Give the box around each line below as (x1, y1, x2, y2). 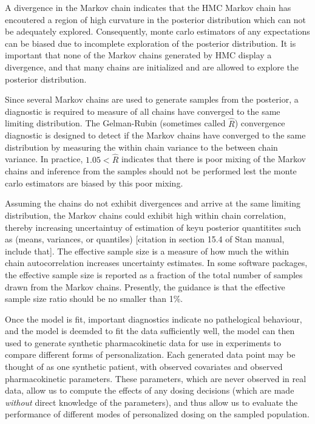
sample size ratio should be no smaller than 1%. (5, 292, 183, 305)
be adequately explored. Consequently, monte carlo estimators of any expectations (5, 25, 310, 38)
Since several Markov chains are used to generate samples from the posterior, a (5, 93, 299, 106)
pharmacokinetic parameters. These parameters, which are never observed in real (5, 372, 307, 385)
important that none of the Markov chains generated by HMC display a (5, 49, 272, 61)
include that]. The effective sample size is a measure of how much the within (5, 244, 290, 257)
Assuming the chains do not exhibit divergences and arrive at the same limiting (5, 197, 300, 210)
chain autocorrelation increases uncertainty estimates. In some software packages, (5, 256, 308, 269)
